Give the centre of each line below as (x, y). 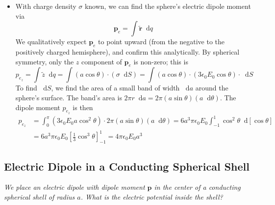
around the (212, 88)
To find (26, 88)
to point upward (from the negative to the (162, 42)
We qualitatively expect (51, 42)
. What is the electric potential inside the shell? (152, 196)
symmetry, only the (45, 61)
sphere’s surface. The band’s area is (69, 97)
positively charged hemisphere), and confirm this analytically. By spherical (127, 51)
